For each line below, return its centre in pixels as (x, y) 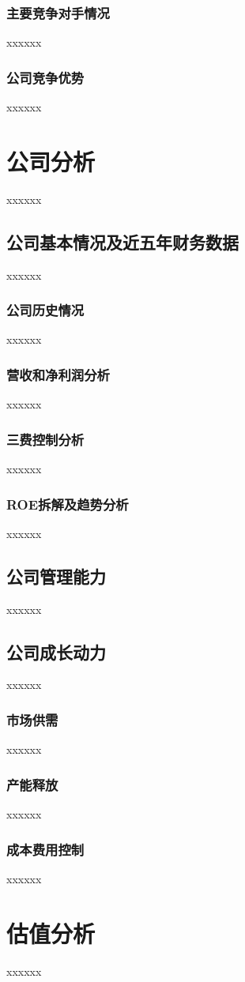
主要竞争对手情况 (58, 12)
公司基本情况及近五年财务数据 (122, 241)
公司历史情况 (45, 310)
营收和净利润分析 (58, 374)
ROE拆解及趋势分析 (68, 504)
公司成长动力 (56, 651)
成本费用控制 (45, 849)
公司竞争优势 (45, 77)
